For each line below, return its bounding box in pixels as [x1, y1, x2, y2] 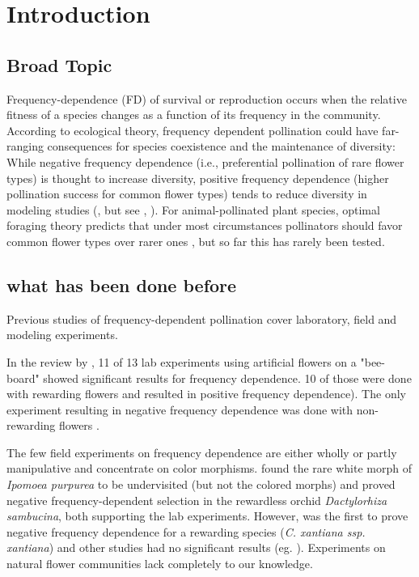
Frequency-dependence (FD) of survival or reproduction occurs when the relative [6, 90, 407, 107]
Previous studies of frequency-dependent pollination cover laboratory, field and [6, 310, 397, 327]
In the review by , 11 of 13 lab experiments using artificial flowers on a [6, 353, 357, 370]
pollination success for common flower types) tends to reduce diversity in [6, 185, 367, 202]
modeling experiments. [6, 326, 118, 343]
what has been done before [6, 272, 237, 297]
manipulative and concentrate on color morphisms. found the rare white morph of [6, 460, 412, 477]
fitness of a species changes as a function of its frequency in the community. [6, 106, 381, 123]
